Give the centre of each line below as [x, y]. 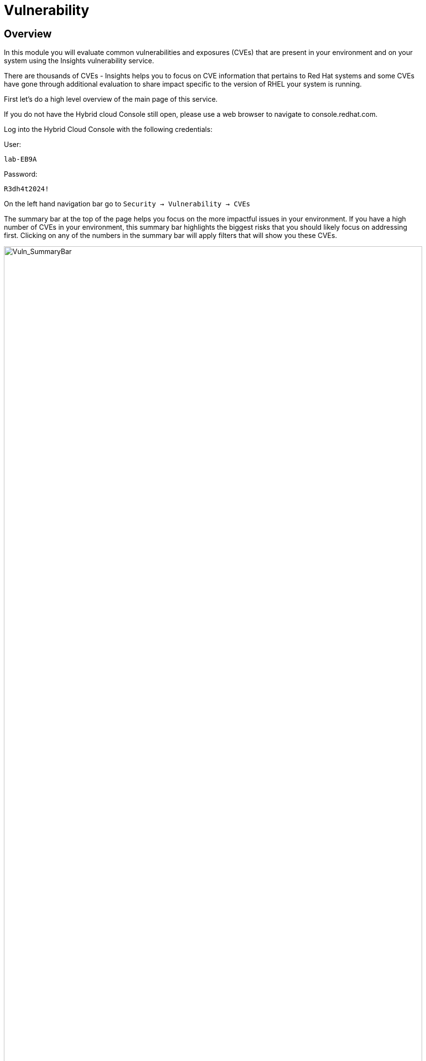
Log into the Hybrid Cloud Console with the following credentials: [108, 129]
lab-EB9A [20, 159]
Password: [21, 174]
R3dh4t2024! [27, 189]
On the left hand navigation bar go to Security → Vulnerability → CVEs [127, 204]
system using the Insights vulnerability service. [79, 61]
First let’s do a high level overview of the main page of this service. [111, 99]
